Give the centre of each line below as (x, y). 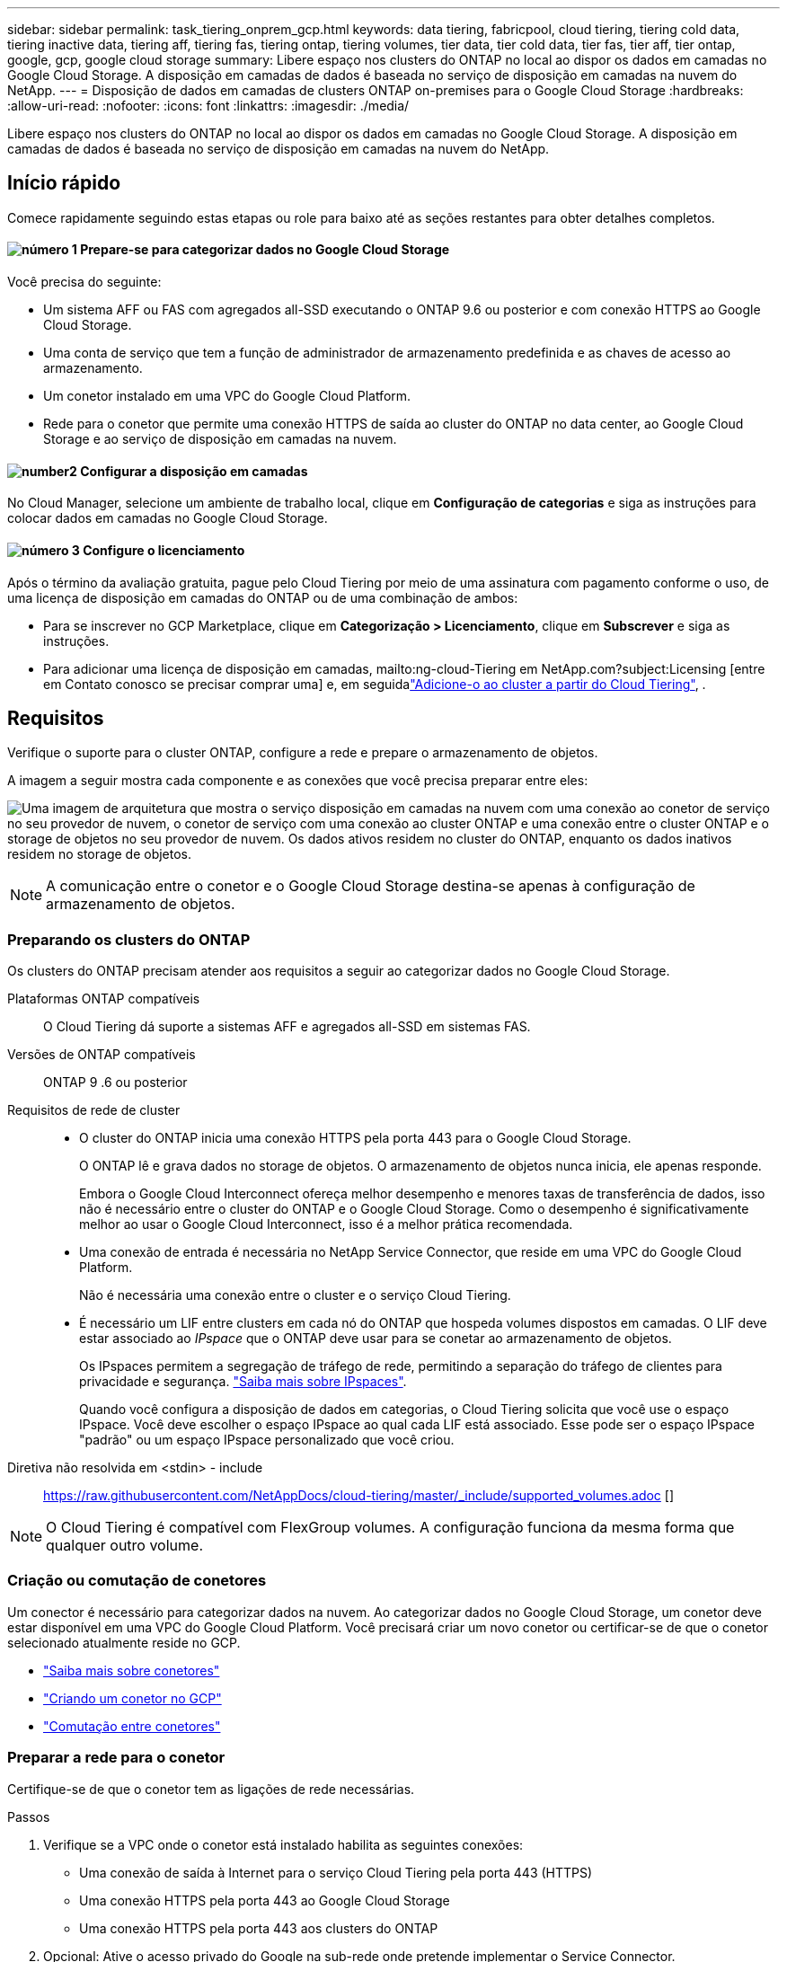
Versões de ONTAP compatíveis (102, 1055)
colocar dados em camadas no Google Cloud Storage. (168, 518)
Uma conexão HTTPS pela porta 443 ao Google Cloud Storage (265, 1900)
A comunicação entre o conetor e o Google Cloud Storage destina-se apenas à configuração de (371, 886)
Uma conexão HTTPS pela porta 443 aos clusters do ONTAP (259, 1928)
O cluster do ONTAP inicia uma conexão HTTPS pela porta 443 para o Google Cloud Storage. (355, 1138)
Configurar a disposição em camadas (194, 471)
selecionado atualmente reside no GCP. (124, 1642)
